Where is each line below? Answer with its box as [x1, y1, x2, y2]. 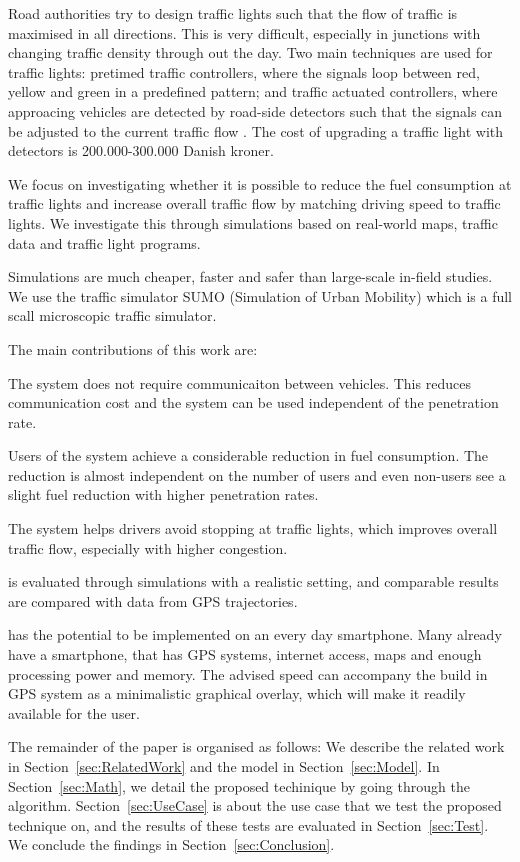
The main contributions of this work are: [8, 338, 258, 359]
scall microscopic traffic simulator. [8, 305, 217, 326]
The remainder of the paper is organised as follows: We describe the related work [8, 736, 505, 757]
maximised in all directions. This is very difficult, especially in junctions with [8, 22, 481, 43]
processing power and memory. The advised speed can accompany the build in [8, 663, 488, 684]
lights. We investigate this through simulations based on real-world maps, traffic [8, 212, 498, 233]
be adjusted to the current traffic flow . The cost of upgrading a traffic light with [8, 120, 504, 141]
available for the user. [8, 702, 140, 723]
